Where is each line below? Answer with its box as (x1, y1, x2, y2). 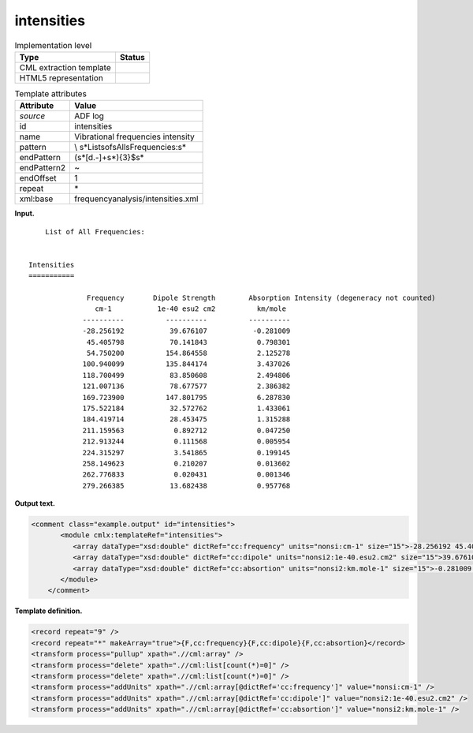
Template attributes (14, 88, 87, 99)
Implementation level (14, 39, 92, 50)
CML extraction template (19, 62, 111, 73)
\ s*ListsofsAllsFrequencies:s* (74, 142, 187, 153)
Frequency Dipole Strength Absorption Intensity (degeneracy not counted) (87, 294, 437, 303)
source (19, 110, 46, 122)
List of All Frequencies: (44, 227, 146, 236)
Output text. (14, 499, 55, 508)
